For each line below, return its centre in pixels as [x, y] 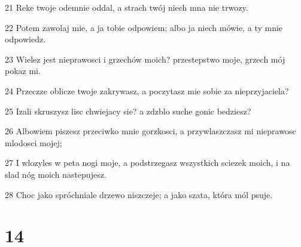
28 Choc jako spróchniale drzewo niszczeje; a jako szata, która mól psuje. [139, 194]
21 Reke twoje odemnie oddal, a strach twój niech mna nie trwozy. [127, 7]
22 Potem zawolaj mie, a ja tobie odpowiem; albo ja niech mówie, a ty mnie [144, 27]
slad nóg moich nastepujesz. [56, 174]
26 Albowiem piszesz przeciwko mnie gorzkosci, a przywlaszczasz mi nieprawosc [150, 131]
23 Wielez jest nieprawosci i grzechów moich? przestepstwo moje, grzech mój [145, 59]
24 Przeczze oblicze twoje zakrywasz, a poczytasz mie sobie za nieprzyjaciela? [147, 90]
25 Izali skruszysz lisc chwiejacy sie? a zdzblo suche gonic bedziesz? [128, 111]
